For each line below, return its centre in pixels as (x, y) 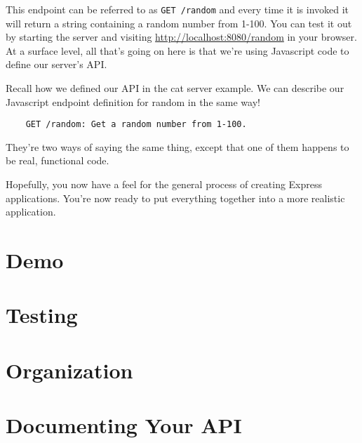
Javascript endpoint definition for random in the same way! (133, 101)
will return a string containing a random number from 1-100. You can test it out (179, 23)
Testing (42, 315)
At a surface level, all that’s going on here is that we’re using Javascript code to (177, 50)
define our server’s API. (56, 64)
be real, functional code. (58, 160)
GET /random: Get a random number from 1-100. (136, 125)
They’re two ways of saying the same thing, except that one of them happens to (177, 146)
